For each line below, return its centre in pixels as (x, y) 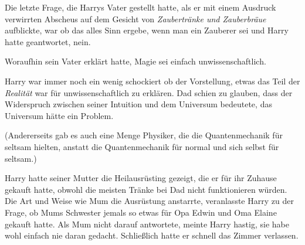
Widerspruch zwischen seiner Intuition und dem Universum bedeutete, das (138, 104)
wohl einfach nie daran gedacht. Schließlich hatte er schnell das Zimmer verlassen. (152, 235)
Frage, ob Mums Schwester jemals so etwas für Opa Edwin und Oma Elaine (141, 212)
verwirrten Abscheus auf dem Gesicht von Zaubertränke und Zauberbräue (135, 18)
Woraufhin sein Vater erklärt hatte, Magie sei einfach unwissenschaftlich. (135, 61)
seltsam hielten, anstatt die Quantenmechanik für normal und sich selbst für (142, 146)
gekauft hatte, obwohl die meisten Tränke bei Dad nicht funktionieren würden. (146, 189)
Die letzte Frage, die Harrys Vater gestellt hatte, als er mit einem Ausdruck (140, 7)
